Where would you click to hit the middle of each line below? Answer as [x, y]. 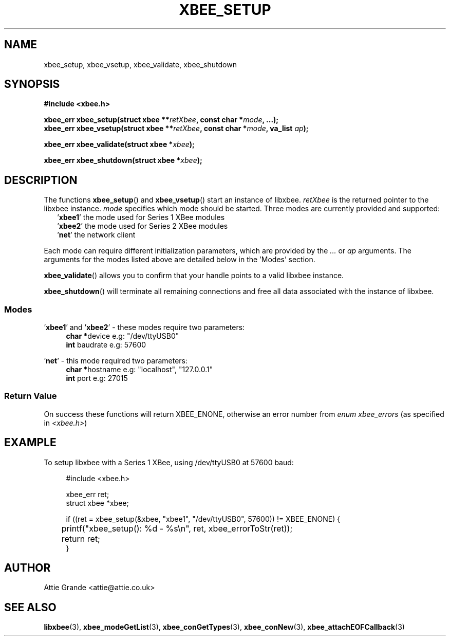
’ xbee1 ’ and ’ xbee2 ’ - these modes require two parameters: [144, 327]
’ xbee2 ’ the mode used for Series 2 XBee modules [143, 226]
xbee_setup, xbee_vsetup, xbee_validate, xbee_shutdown [140, 64]
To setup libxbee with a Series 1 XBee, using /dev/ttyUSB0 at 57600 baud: [169, 462]
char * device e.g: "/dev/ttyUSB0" [123, 336]
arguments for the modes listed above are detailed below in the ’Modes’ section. [180, 260]
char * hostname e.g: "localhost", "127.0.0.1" [139, 370]
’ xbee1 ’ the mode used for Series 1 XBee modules [141, 217]
